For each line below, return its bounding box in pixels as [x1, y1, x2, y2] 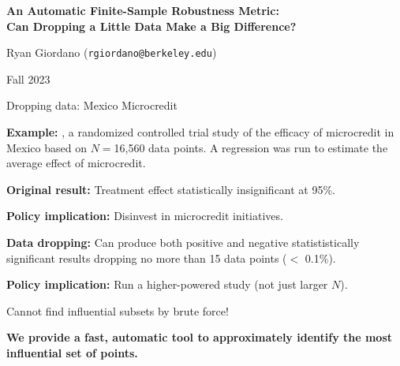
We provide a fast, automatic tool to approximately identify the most [6, 329, 393, 345]
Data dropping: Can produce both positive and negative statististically [6, 234, 360, 250]
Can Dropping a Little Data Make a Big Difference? [6, 17, 297, 34]
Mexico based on [6, 139, 87, 155]
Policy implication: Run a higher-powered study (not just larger [6, 276, 328, 293]
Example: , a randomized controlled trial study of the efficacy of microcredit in [6, 124, 394, 140]
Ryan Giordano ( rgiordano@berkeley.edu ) [6, 44, 217, 61]
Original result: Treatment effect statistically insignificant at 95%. [6, 181, 336, 197]
